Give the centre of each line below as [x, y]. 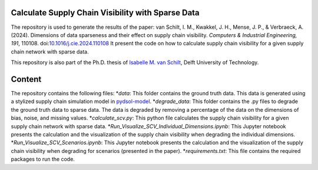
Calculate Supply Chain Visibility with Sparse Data [105, 13]
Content [26, 79]
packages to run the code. [43, 159]
